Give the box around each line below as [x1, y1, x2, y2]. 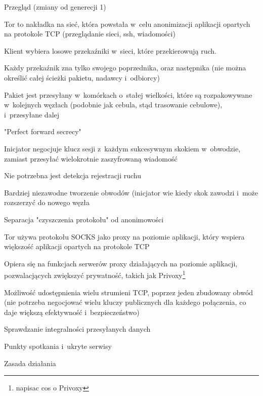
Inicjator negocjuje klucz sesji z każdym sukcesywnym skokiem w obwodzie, [4, 143, 241, 153]
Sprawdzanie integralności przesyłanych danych [4, 324, 151, 334]
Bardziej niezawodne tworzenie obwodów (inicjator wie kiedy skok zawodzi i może [4, 187, 258, 197]
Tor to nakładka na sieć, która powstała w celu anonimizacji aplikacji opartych [4, 18, 250, 29]
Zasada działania [4, 358, 56, 368]
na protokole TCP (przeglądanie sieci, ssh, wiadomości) [4, 28, 176, 39]
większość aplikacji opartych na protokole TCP [4, 241, 150, 252]
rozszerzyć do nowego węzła [4, 197, 90, 208]
